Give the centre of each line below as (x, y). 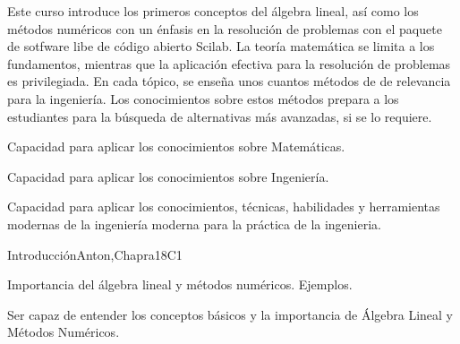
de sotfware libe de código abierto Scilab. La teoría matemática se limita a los (221, 46)
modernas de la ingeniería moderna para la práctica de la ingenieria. (194, 224)
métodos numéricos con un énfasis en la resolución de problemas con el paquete (225, 28)
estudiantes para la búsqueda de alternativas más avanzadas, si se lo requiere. (220, 116)
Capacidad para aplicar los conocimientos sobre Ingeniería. (168, 176)
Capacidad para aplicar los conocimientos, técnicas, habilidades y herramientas (224, 206)
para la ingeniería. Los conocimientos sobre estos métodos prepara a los (203, 98)
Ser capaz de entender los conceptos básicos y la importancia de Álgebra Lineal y (230, 314)
